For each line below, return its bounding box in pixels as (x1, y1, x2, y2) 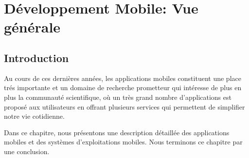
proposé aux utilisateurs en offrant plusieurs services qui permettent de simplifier (4, 101, 245, 111)
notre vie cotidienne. (4, 111, 65, 121)
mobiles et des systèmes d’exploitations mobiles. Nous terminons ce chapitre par (4, 137, 243, 147)
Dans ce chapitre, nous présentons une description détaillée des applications (4, 127, 230, 137)
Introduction (4, 50, 69, 65)
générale (4, 17, 61, 37)
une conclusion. (4, 146, 50, 156)
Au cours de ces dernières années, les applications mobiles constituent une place (4, 73, 241, 83)
